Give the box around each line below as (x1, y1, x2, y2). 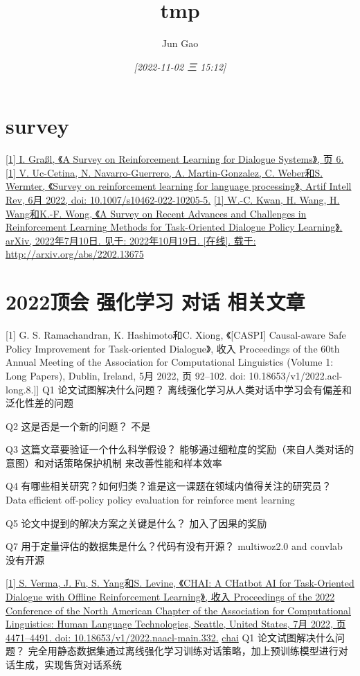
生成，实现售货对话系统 (15, 657, 122, 671)
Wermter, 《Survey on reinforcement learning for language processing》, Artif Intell (6, 179, 352, 193)
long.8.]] (6, 382, 39, 396)
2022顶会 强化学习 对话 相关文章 (6, 287, 305, 316)
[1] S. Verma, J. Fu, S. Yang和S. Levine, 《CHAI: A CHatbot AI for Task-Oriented (6, 576, 354, 590)
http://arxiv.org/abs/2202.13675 (6, 247, 144, 261)
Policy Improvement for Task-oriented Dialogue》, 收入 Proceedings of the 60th (6, 341, 340, 355)
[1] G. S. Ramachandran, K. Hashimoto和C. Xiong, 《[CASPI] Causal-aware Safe (6, 328, 346, 342)
